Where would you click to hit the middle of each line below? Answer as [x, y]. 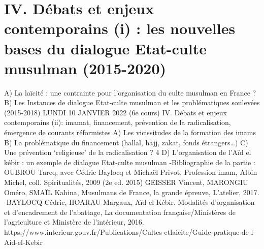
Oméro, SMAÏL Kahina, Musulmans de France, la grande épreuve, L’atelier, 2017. [132, 192]
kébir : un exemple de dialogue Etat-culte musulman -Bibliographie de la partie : [130, 162]
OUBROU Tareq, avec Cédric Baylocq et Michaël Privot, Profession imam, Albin [131, 172]
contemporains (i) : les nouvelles [120, 28]
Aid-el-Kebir [23, 242]
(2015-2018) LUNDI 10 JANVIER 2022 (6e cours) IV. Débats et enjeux [115, 112]
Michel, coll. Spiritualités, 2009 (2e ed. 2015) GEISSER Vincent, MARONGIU [126, 182]
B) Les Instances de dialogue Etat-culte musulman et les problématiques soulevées [132, 102]
